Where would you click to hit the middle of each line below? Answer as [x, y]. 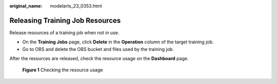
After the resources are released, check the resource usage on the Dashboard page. [99, 59]
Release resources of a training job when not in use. [64, 33]
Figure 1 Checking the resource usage [63, 70]
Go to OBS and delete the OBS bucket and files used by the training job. [98, 49]
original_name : [26, 6]
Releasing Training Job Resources [65, 20]
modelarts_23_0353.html [76, 6]
